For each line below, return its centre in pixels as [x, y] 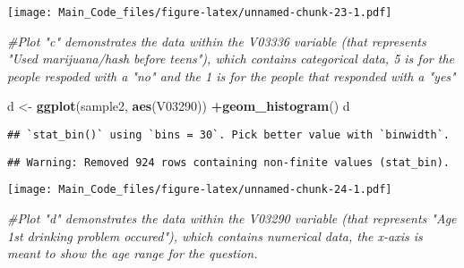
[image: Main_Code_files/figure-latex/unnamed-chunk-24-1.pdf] [200, 190]
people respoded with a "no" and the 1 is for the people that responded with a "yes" [232, 75]
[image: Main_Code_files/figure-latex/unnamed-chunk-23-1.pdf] [200, 13]
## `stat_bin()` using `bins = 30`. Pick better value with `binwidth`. [228, 135]
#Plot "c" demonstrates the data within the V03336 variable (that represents [217, 41]
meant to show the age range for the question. [133, 253]
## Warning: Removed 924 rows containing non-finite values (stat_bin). [228, 162]
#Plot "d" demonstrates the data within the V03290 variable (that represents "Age [232, 218]
